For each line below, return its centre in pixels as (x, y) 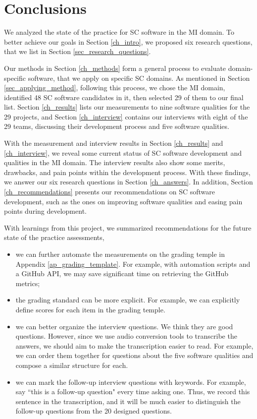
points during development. (45, 211)
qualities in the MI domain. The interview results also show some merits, (115, 162)
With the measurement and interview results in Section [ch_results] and (114, 143)
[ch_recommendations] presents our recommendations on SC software (109, 192)
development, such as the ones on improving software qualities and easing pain (123, 201)
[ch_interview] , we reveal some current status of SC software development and (123, 152)
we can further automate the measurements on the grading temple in (120, 254)
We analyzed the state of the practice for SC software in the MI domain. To (119, 32)
